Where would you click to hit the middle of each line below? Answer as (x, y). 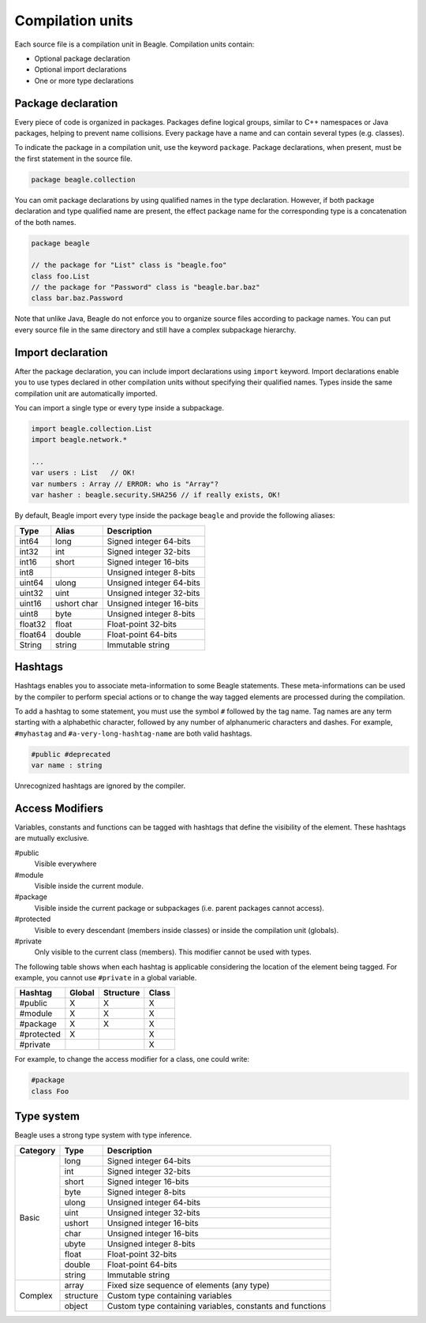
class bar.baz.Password (77, 298)
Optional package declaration (82, 58)
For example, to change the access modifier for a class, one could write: (132, 1059)
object (76, 1306)
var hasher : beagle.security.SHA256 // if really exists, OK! (156, 495)
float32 (33, 624)
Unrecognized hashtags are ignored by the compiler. (100, 786)
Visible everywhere (65, 864)
